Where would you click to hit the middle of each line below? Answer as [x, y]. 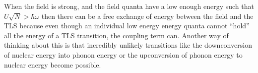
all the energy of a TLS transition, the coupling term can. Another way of [116, 35]
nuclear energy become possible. [53, 64]
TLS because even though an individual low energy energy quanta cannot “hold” [127, 26]
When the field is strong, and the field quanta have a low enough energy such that [129, 6]
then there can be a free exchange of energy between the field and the [147, 16]
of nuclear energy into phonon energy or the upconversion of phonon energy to [123, 54]
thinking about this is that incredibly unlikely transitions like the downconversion [128, 45]
